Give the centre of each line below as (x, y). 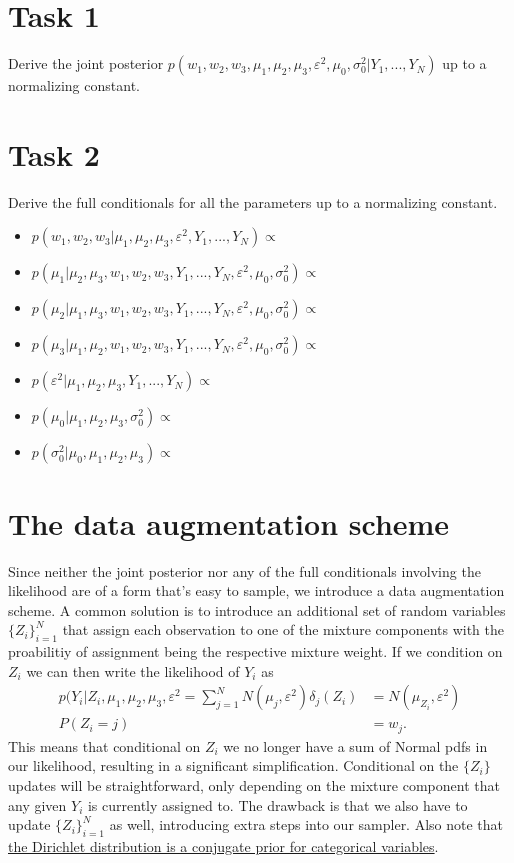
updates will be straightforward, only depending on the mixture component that (254, 785)
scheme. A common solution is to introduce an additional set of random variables (257, 609)
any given (37, 804)
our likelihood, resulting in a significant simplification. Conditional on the (233, 765)
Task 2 (54, 153)
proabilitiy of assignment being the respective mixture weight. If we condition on (255, 651)
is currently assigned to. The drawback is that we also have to (277, 804)
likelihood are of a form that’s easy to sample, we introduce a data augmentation (256, 590)
